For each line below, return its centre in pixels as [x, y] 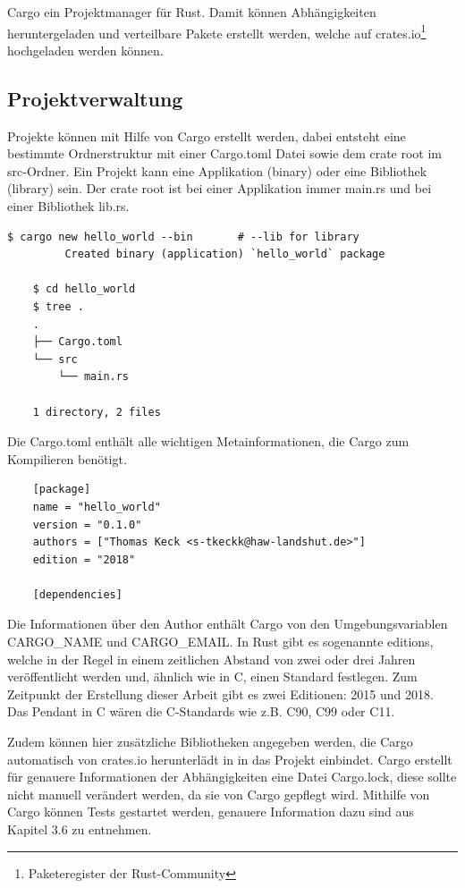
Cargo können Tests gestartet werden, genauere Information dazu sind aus [211, 812]
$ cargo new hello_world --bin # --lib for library [183, 237]
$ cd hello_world [84, 289]
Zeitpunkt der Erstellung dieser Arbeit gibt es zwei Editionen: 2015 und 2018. [220, 693]
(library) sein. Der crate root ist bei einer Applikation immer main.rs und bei [220, 188]
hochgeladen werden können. [85, 50]
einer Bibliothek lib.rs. [68, 206]
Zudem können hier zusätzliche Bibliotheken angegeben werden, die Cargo [210, 742]
